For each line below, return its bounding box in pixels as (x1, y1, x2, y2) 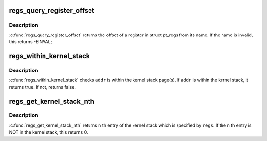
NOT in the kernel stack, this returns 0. (9, 129, 88, 135)
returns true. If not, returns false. (9, 84, 76, 90)
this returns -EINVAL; (9, 39, 52, 45)
